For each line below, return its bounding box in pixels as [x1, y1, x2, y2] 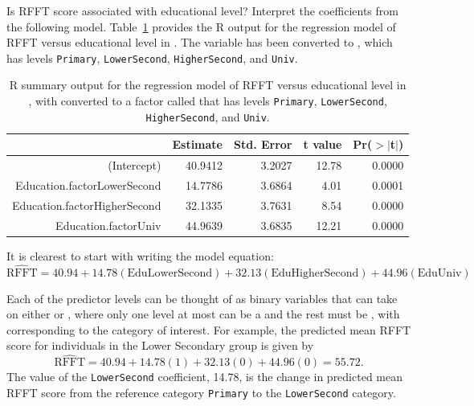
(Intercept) [108, 157, 161, 174]
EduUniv [417, 267, 462, 279]
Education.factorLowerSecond [15, 177, 161, 194]
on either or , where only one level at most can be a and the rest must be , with [6, 306, 400, 322]
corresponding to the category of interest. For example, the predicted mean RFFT [6, 321, 411, 338]
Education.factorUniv [55, 216, 161, 233]
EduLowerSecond [127, 267, 212, 279]
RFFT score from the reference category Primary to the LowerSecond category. [6, 383, 396, 400]
